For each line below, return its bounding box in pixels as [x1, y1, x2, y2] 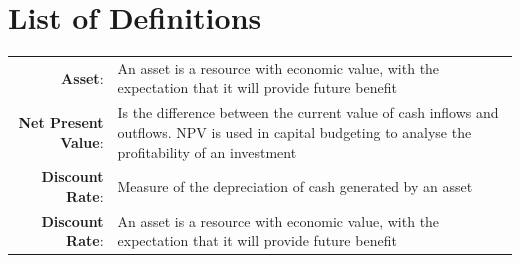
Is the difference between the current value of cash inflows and [117, 102, 499, 123]
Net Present [18, 112, 104, 133]
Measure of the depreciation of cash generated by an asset [117, 176, 473, 197]
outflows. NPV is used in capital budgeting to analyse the [117, 121, 472, 142]
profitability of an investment [117, 141, 297, 162]
